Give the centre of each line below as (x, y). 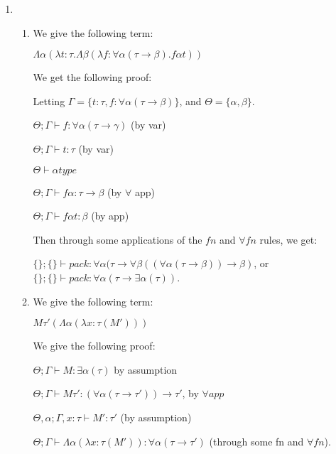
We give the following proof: (94, 346)
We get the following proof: (92, 77)
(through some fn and (256, 441)
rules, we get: (288, 239)
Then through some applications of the (118, 239)
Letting (49, 101)
